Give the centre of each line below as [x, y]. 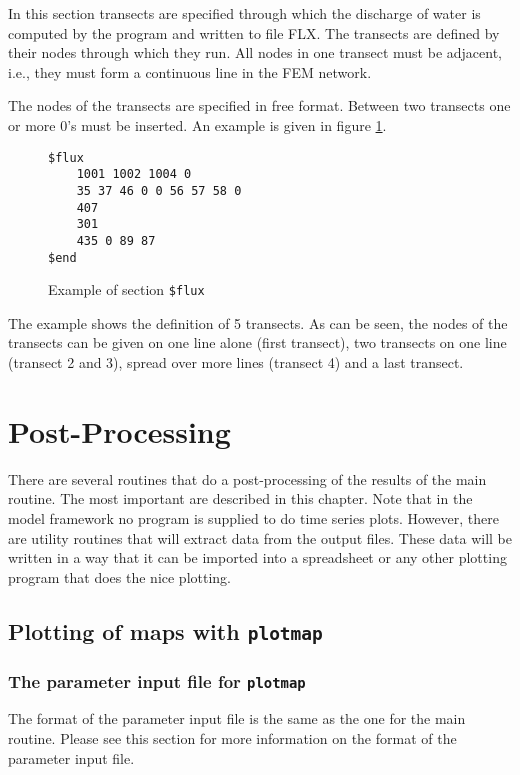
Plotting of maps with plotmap [165, 630]
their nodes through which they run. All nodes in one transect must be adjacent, [255, 52]
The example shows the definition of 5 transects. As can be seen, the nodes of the [258, 322]
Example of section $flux [126, 289]
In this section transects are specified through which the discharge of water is [244, 13]
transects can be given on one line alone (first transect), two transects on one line [257, 342]
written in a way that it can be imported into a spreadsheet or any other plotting [257, 557]
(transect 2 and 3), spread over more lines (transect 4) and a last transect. [236, 362]
